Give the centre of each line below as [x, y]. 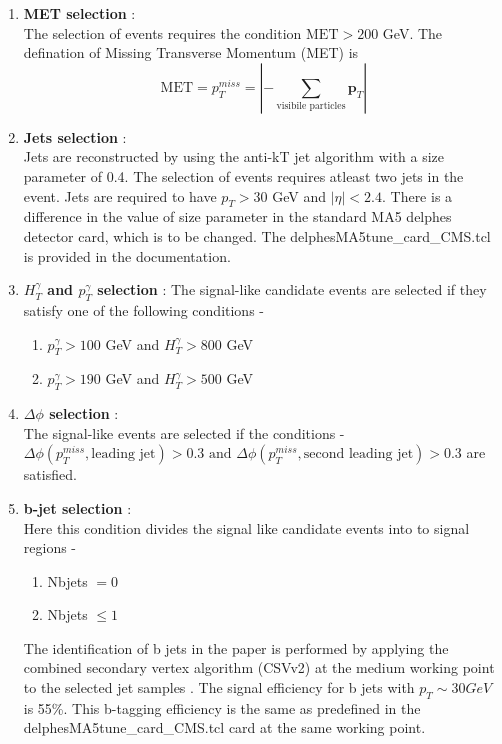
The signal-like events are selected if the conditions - [184, 432]
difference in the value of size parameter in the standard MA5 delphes [237, 216]
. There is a [417, 195]
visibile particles [311, 106]
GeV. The [412, 32]
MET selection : [79, 13]
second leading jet [358, 454]
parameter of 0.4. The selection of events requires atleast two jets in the [243, 175]
